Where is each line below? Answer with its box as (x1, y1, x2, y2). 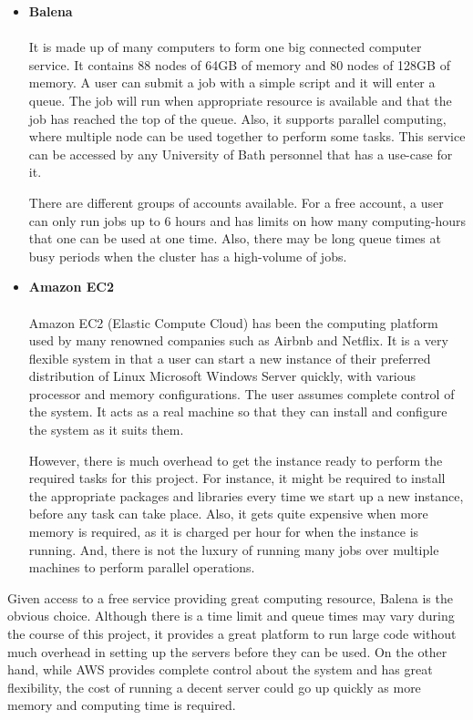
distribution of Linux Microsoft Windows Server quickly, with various (28, 366, 416, 386)
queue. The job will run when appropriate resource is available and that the (28, 90, 452, 109)
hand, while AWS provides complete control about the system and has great (7, 660, 433, 679)
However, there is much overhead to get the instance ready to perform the (28, 450, 443, 469)
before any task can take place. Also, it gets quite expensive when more (28, 504, 428, 523)
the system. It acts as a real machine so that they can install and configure (28, 402, 447, 421)
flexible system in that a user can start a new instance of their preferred (28, 348, 431, 367)
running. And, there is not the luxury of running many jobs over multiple (28, 540, 439, 559)
